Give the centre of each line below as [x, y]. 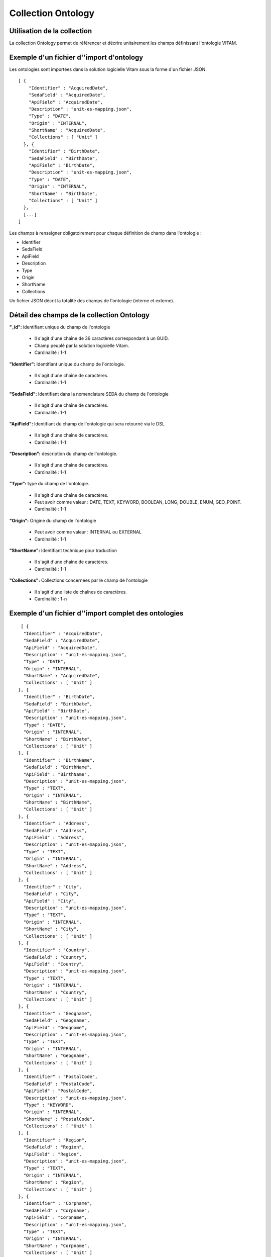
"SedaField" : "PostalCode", [59, 1084]
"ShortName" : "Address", [55, 866]
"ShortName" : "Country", [55, 992]
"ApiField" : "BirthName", [56, 774]
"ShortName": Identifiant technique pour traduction [63, 550]
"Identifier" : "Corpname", [58, 1203]
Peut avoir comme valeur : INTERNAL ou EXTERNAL [88, 532]
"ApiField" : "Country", [54, 964]
